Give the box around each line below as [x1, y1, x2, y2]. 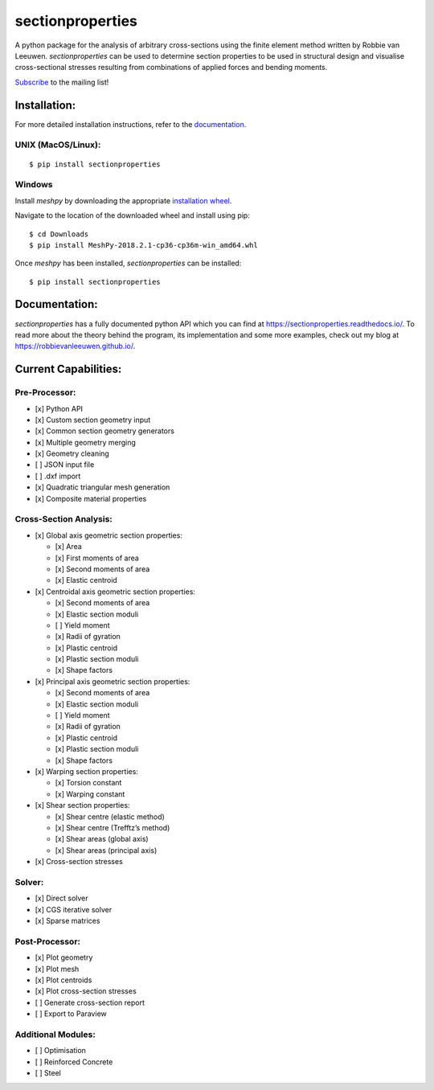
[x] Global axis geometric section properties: [35, 531, 182, 540]
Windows [14, 179, 53, 191]
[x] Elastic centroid [55, 576, 118, 585]
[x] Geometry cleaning [35, 449, 110, 458]
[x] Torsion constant [55, 778, 122, 788]
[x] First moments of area [55, 553, 140, 563]
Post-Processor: [14, 936, 80, 947]
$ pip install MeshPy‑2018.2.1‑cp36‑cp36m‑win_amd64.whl [29, 240, 259, 249]
